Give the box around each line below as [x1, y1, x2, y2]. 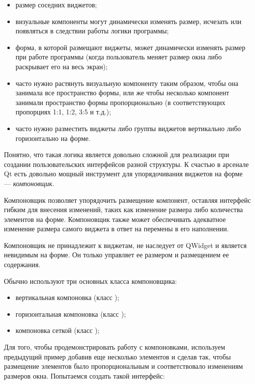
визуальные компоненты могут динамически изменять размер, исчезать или [15, 16, 242, 26]
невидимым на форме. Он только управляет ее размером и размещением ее [4, 249, 229, 260]
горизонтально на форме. [15, 133, 90, 143]
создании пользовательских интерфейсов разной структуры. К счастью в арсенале [4, 159, 249, 169]
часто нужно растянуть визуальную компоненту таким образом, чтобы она [15, 78, 239, 88]
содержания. [4, 259, 41, 270]
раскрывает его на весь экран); [15, 61, 108, 71]
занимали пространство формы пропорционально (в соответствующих [15, 97, 226, 107]
